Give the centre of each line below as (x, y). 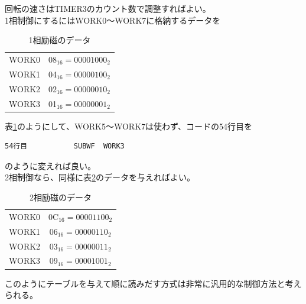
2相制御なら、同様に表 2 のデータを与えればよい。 (100, 177)
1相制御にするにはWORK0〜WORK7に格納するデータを (113, 20)
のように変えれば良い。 (50, 165)
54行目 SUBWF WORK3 (65, 146)
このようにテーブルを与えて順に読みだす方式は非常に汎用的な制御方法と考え (153, 283)
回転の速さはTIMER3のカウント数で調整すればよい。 (108, 8)
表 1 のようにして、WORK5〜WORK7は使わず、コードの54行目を (129, 126)
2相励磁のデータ (61, 197)
